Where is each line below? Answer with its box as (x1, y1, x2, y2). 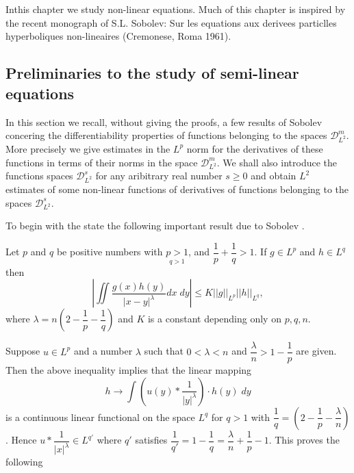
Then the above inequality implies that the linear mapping (5, 363, 252, 377)
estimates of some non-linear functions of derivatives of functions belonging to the (5, 182, 349, 196)
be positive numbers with (56, 244, 163, 259)
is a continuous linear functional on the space (5, 409, 195, 424)
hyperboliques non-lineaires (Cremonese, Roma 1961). (5, 29, 231, 43)
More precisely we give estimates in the (5, 141, 170, 155)
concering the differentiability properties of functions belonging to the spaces (5, 128, 327, 142)
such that (144, 344, 184, 358)
